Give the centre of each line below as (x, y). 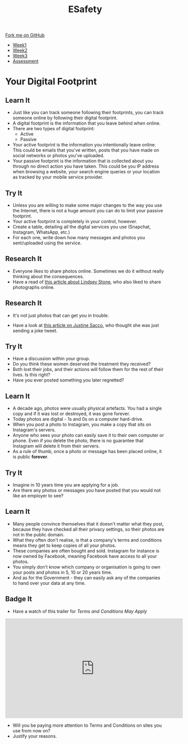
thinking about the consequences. (48, 276)
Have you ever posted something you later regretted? (68, 380)
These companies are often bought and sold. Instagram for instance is (86, 550)
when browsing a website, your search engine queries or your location (86, 172)
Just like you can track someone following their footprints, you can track (88, 113)
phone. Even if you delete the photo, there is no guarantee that (78, 441)
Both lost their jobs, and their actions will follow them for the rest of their (88, 369)
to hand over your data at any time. (49, 583)
